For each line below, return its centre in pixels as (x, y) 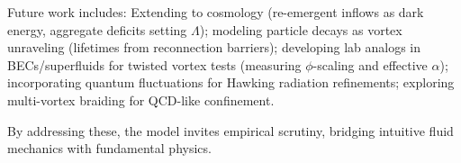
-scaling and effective (370, 64)
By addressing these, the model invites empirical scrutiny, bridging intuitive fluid (230, 130)
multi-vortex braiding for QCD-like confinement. (141, 100)
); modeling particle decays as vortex (301, 29)
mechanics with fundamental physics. (109, 148)
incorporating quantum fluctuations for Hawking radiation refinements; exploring (231, 82)
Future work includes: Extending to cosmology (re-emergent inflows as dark (216, 12)
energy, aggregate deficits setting (97, 29)
